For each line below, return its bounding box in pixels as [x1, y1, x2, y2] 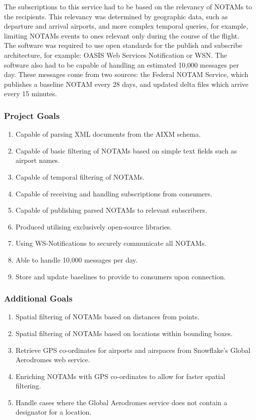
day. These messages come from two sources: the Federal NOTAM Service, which [4, 69, 249, 79]
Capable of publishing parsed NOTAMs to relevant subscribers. [15, 205, 207, 215]
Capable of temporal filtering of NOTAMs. [15, 171, 145, 182]
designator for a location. [15, 407, 92, 417]
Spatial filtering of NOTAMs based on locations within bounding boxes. [15, 328, 233, 338]
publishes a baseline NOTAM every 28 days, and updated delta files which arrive [4, 78, 249, 89]
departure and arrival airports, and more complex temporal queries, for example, [4, 21, 248, 31]
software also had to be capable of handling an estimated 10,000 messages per [4, 59, 239, 70]
